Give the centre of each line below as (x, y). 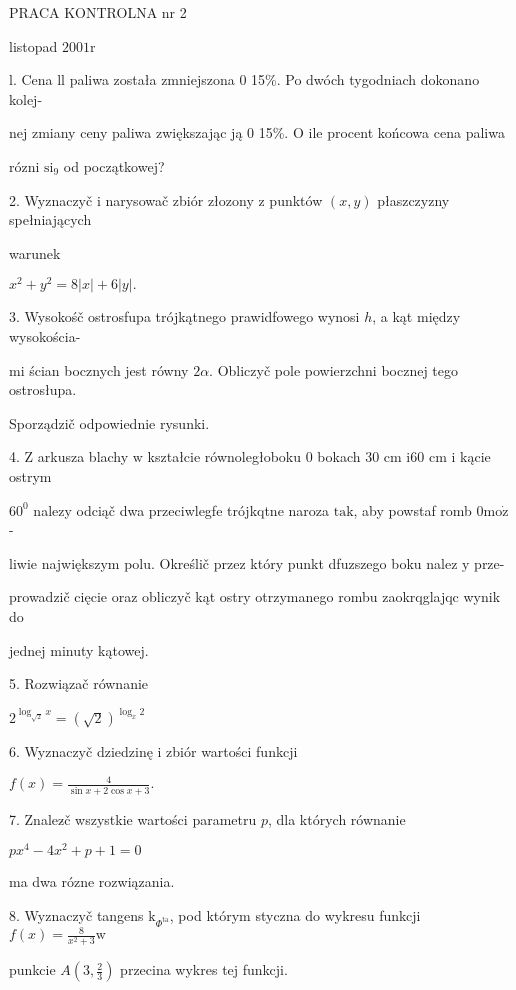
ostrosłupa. (43, 389)
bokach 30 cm (359, 456)
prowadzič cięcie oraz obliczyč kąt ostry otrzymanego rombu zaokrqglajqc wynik (255, 596)
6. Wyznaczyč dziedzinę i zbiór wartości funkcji (153, 751)
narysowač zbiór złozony (179, 199)
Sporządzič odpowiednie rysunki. (109, 422)
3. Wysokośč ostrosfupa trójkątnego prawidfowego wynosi (184, 316)
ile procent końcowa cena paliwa (406, 132)
